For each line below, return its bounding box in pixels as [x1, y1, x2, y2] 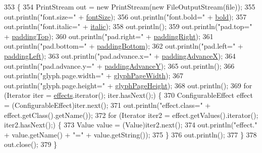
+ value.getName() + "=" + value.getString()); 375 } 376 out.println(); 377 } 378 [4, 129, 257, 139]
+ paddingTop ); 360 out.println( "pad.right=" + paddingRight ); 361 [4, 31, 214, 41]
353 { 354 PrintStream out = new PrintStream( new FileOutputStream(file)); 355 [4, 2, 255, 12]
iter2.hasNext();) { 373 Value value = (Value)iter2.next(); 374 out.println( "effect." [4, 119, 257, 130]
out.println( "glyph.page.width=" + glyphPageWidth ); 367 [4, 70, 183, 81]
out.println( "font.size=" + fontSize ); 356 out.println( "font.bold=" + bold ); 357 [4, 11, 247, 22]
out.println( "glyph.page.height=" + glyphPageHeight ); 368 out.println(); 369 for [4, 80, 252, 90]
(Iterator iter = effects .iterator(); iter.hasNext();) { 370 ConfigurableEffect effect [4, 90, 253, 100]
